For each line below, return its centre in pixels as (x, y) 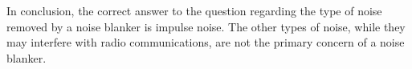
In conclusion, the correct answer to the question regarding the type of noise (194, 10)
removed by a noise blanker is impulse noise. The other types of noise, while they (206, 26)
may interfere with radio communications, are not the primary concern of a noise (206, 42)
